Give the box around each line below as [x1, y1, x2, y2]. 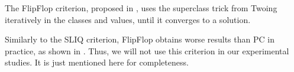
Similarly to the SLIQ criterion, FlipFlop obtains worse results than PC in [5, 33, 274, 45]
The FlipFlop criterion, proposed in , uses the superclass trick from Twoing [5, 2, 277, 14]
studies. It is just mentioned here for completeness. [5, 56, 189, 68]
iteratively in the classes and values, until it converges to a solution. [5, 13, 251, 25]
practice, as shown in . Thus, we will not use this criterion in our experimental [5, 44, 289, 57]
